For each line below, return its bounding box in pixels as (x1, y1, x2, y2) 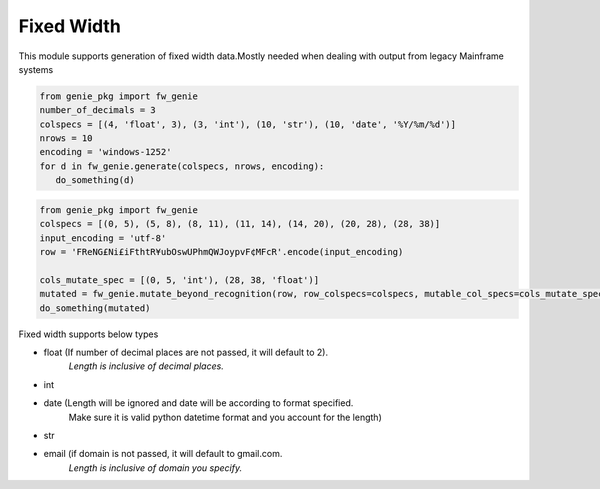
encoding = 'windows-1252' (39, 146, 172, 158)
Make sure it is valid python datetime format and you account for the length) (68, 411, 382, 423)
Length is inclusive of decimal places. (68, 360, 224, 372)
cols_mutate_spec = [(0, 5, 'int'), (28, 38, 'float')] (39, 274, 320, 285)
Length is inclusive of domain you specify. (68, 461, 243, 474)
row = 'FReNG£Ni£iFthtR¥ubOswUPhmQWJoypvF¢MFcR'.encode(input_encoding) (39, 246, 404, 258)
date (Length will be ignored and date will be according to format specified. (43, 397, 354, 409)
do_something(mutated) (39, 302, 151, 314)
